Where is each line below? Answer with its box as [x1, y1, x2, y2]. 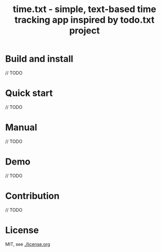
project [69, 25, 100, 36]
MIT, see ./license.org [5, 241, 50, 247]
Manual [5, 122, 38, 133]
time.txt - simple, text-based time [13, 4, 156, 15]
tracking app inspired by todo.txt [14, 14, 155, 26]
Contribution [5, 190, 60, 202]
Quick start [5, 88, 53, 99]
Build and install [5, 53, 73, 65]
